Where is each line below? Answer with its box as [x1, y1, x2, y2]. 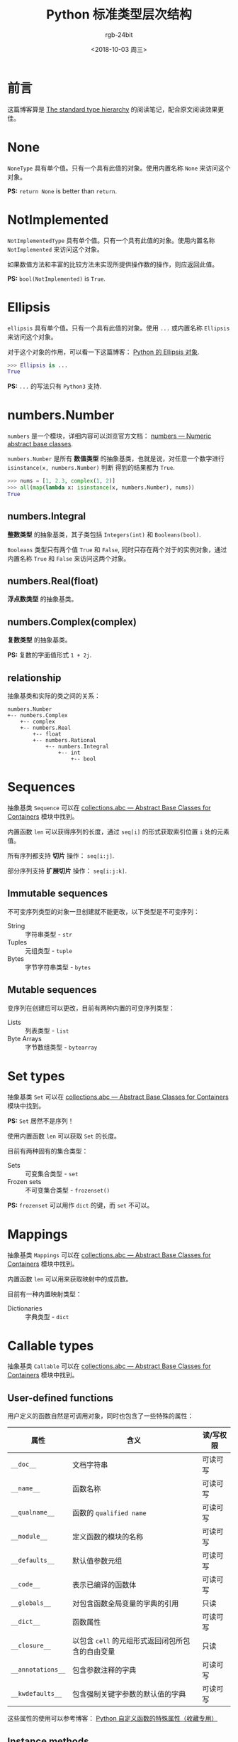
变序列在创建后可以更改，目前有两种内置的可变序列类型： [7, 1004, 175, 1012]
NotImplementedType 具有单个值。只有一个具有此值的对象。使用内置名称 [7, 236, 215, 244]
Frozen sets [7, 1177, 42, 1185]
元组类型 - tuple [25, 946, 73, 955]
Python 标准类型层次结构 [45, 6, 193, 23]
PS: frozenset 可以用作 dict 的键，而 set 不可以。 [7, 1200, 154, 1209]
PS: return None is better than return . [7, 186, 118, 195]
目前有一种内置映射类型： [7, 1289, 82, 1298]
